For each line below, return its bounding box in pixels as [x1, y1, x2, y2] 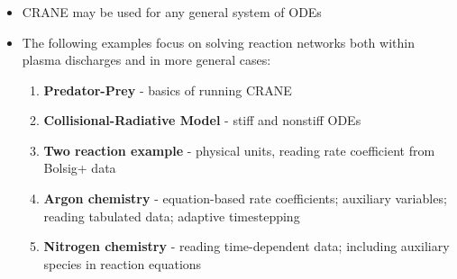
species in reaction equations [43, 254, 202, 273]
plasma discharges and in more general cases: [22, 50, 271, 69]
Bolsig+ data [43, 158, 116, 177]
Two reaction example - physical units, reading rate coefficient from [43, 140, 435, 159]
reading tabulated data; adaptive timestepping [43, 206, 300, 225]
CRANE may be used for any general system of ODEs [22, 2, 322, 21]
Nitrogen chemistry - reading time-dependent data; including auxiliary [43, 237, 450, 256]
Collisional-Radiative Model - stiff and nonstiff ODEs [43, 111, 361, 130]
